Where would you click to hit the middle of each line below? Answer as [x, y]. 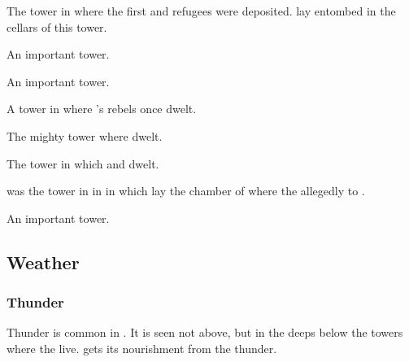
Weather [43, 262]
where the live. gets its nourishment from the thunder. [142, 348]
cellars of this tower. [57, 26]
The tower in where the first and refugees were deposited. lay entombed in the [201, 11]
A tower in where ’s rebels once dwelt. [102, 109]
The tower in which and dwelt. [83, 163]
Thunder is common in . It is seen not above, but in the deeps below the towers [205, 332]
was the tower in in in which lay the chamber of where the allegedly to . [186, 191]
